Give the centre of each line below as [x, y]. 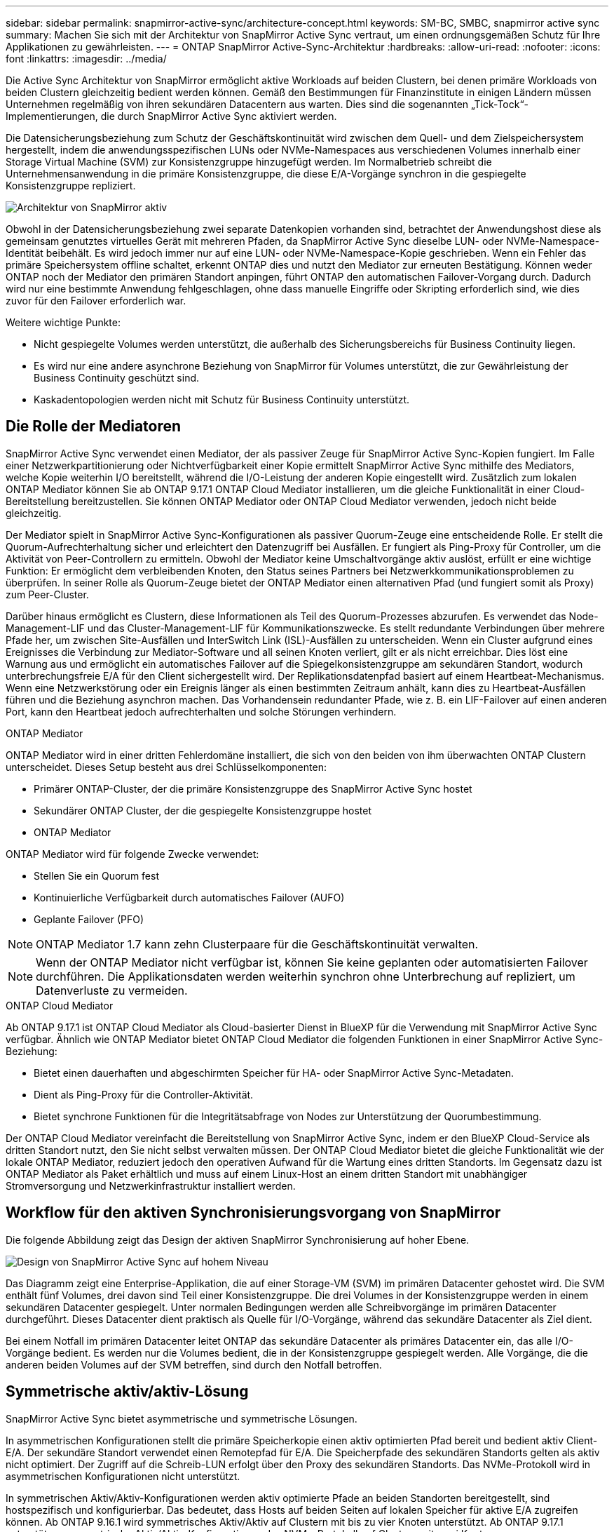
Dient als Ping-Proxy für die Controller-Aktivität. [144, 1094]
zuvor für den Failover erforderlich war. [96, 301]
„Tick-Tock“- [500, 104]
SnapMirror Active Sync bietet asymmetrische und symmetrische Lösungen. [182, 1418]
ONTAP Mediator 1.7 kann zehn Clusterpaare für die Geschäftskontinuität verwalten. [257, 944]
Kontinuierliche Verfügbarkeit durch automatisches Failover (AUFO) [189, 897]
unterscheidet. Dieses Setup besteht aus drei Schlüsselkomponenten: [166, 767]
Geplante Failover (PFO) [89, 919]
